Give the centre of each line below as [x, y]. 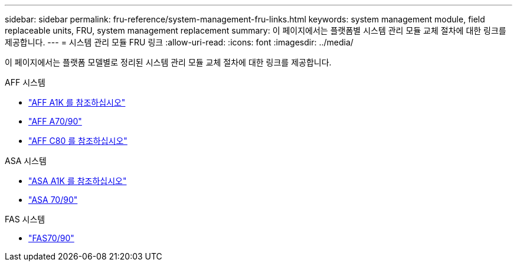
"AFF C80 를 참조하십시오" [78, 141]
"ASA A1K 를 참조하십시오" [78, 181]
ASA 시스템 [26, 161]
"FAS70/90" [51, 238]
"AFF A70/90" [55, 121]
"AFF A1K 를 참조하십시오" [77, 102]
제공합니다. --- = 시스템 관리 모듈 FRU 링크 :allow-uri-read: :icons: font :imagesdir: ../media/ [179, 42]
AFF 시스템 [25, 82]
